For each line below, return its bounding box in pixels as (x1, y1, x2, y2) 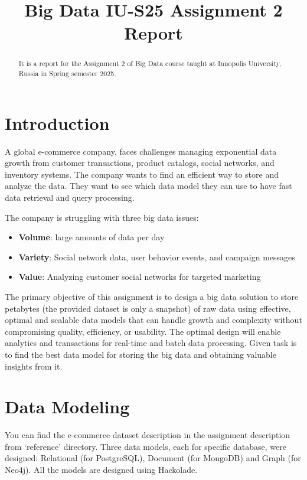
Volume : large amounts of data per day (18, 231, 165, 243)
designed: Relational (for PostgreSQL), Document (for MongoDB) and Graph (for (5, 452, 301, 464)
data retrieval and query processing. (5, 191, 135, 203)
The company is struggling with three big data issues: (5, 211, 199, 223)
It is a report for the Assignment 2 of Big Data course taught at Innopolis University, (18, 58, 282, 68)
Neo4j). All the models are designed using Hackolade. (5, 463, 198, 476)
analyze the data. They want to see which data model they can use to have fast (5, 179, 292, 192)
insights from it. (5, 360, 63, 372)
